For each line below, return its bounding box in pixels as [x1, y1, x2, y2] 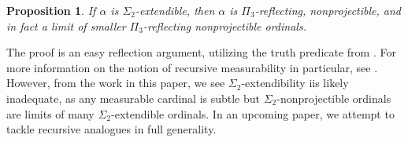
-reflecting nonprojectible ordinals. [143, 17, 306, 34]
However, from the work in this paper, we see [6, 75, 225, 91]
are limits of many [6, 105, 95, 122]
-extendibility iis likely [241, 75, 349, 91]
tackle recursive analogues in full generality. [6, 121, 217, 137]
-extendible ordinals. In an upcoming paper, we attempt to [111, 105, 395, 122]
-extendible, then [135, 2, 215, 18]
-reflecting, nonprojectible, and [254, 2, 401, 18]
